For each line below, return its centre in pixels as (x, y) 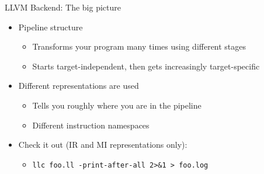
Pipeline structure (51, 27)
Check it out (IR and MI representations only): (103, 145)
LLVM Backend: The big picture (63, 7)
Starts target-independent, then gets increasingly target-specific (146, 66)
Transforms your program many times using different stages (139, 46)
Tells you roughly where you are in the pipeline (117, 105)
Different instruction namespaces (91, 125)
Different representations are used (79, 86)
